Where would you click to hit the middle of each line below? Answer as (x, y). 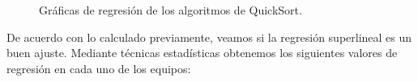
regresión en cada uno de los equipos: (99, 68)
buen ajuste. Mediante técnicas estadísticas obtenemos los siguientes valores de (202, 53)
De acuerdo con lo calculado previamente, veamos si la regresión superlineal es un (209, 37)
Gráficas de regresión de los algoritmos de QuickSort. (171, 10)
